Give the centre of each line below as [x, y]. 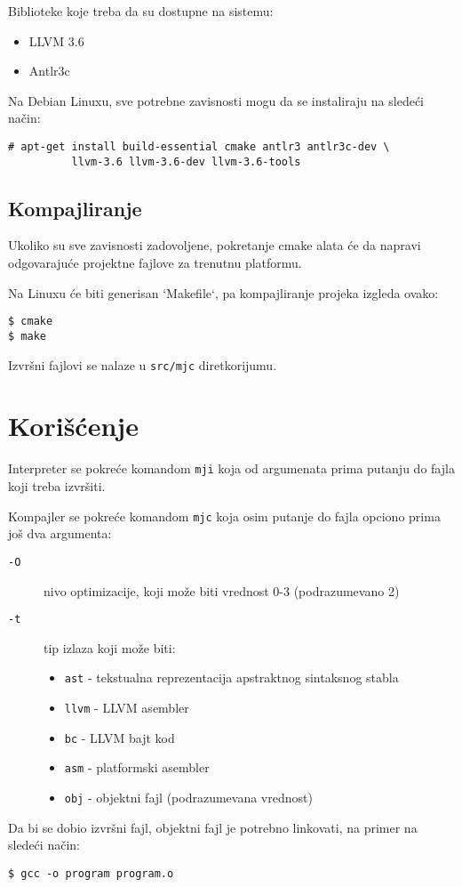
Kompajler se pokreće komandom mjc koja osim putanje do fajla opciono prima [224, 516]
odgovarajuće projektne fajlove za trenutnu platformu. [155, 263]
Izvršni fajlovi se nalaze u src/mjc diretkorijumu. [143, 364]
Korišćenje [73, 426]
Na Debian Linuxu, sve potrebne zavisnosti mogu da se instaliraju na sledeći [216, 100]
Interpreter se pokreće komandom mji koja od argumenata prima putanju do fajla [231, 468]
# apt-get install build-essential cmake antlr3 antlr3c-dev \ [199, 146]
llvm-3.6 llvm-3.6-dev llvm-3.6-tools [186, 161]
